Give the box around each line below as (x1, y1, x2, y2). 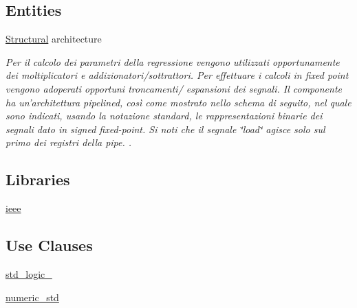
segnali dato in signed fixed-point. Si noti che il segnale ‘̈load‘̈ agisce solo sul (6, 121, 325, 136)
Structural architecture (6, 32, 102, 46)
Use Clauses (6, 235, 93, 256)
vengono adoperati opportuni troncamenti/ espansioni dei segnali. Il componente (6, 81, 342, 95)
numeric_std (6, 289, 59, 304)
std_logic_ (6, 266, 52, 281)
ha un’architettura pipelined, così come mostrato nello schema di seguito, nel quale (6, 95, 351, 109)
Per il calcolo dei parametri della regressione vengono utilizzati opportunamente (6, 54, 340, 69)
